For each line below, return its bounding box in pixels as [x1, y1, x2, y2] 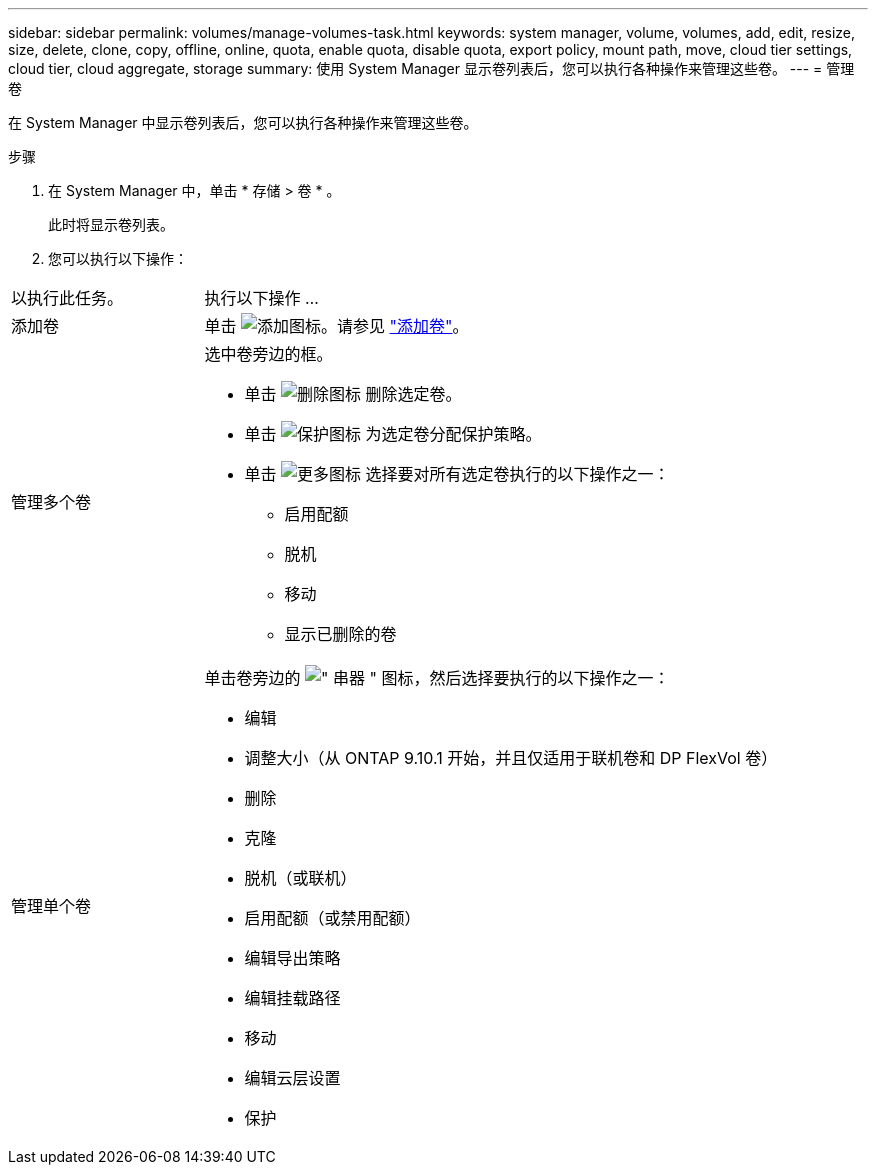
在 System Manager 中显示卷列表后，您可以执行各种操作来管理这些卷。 [8, 114, 478, 131]
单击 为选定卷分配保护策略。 [244, 424, 542, 444]
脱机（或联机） [244, 868, 357, 888]
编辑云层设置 [244, 1068, 341, 1088]
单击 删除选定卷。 [244, 384, 462, 404]
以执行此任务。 [11, 288, 124, 308]
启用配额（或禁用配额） [244, 908, 421, 928]
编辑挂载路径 [244, 988, 341, 1008]
